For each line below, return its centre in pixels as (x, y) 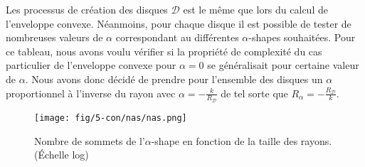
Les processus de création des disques (87, 9)
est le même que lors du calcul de (255, 9)
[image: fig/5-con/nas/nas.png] (111, 118)
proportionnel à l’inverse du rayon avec (91, 93)
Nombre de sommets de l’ (90, 140)
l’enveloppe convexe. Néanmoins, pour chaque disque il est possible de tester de (179, 23)
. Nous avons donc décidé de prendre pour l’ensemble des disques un (174, 79)
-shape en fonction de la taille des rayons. (242, 140)
